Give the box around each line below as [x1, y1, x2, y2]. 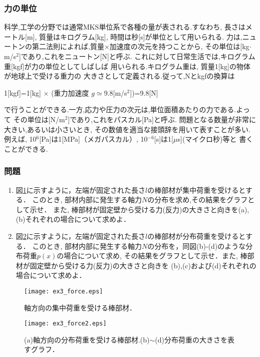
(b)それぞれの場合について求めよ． [16, 214, 131, 224]
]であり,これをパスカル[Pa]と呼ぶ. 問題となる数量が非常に [68, 114, 256, 124]
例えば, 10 [4, 134, 37, 144]
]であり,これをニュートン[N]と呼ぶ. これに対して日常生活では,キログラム [19, 51, 255, 61]
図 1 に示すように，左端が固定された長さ [16, 184, 146, 195]
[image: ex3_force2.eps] [24, 320, 107, 327]
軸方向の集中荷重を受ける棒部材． [24, 302, 136, 312]
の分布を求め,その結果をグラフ [147, 194, 248, 205]
